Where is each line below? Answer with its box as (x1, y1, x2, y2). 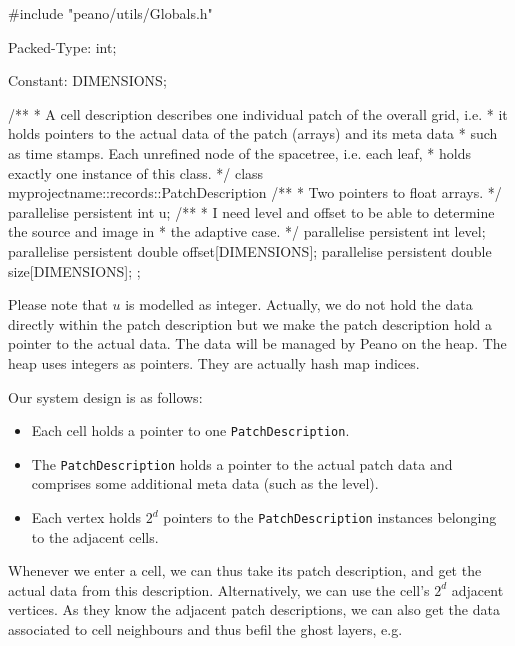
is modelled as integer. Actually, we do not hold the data (125, 294, 473, 315)
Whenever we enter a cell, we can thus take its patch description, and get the (8, 560, 482, 581)
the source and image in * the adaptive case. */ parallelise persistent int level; (8, 221, 486, 242)
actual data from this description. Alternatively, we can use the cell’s (8, 579, 430, 600)
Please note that (8, 294, 108, 315)
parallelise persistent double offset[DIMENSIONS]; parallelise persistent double (8, 240, 492, 261)
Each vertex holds (31, 507, 141, 527)
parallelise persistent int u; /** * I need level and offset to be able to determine (8, 201, 495, 222)
